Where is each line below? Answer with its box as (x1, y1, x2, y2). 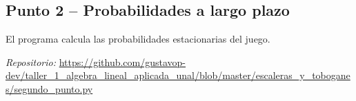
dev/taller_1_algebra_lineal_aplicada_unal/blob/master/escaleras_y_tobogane (6, 68, 350, 82)
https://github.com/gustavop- (59, 54, 186, 69)
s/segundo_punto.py (6, 81, 93, 96)
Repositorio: (6, 54, 57, 69)
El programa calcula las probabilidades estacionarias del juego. (6, 32, 270, 46)
